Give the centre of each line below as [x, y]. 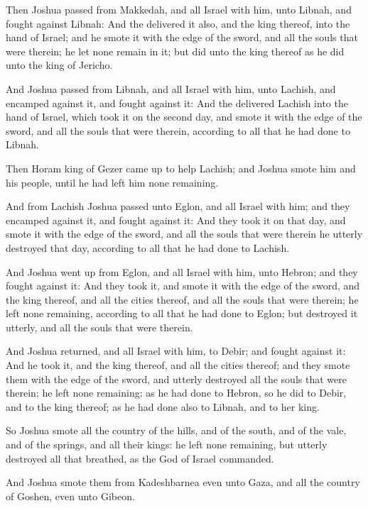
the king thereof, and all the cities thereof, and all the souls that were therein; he [182, 299]
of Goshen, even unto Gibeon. [70, 496]
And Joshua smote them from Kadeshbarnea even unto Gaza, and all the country [183, 482]
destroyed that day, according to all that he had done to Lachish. [148, 247]
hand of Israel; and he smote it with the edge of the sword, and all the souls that [182, 37]
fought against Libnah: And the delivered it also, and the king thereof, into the [178, 23]
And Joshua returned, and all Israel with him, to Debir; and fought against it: [176, 351]
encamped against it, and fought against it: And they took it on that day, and [176, 220]
